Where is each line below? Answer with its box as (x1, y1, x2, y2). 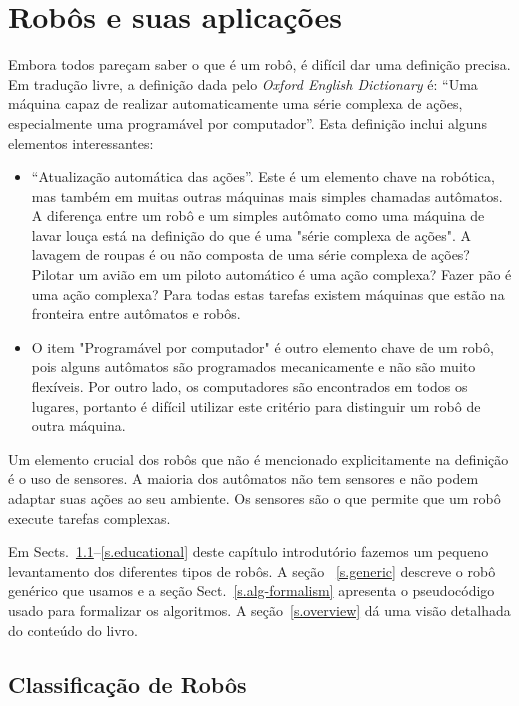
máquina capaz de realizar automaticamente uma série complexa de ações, (8, 93, 463, 114)
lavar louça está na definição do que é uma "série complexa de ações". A (31, 224, 472, 245)
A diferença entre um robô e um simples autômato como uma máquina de (31, 205, 485, 226)
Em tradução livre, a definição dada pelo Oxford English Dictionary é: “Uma (8, 73, 478, 94)
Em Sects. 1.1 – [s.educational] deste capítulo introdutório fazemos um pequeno (8, 541, 489, 562)
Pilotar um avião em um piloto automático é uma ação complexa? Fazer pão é (31, 264, 512, 285)
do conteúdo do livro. (8, 619, 138, 640)
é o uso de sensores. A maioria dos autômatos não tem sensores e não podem (8, 468, 479, 489)
